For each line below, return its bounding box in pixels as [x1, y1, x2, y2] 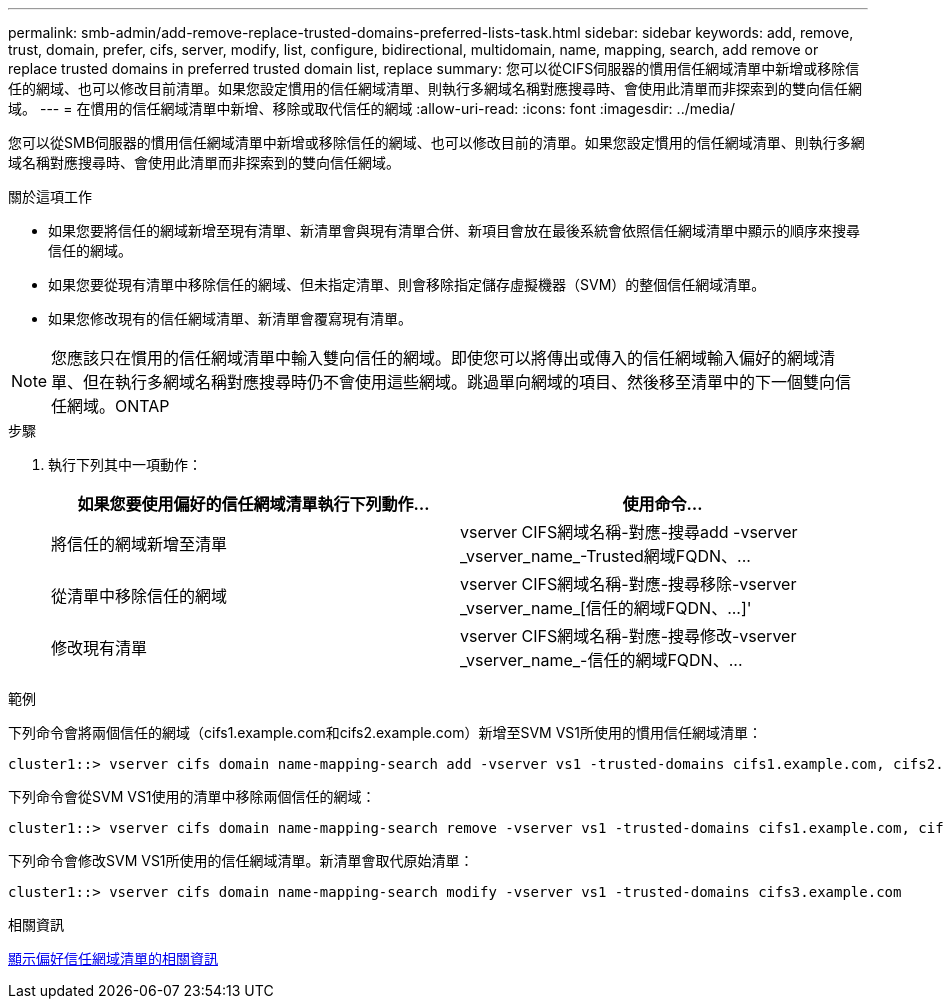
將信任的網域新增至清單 [51, 534, 228, 554]
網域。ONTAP [67, 396, 170, 416]
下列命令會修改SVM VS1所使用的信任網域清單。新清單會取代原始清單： [8, 852, 474, 869]
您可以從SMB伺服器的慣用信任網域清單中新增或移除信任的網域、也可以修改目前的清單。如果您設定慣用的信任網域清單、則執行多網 [8, 134, 865, 151]
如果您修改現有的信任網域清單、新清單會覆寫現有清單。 [48, 310, 412, 327]
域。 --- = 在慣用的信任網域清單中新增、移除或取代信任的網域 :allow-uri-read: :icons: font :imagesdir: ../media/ [8, 100, 736, 117]
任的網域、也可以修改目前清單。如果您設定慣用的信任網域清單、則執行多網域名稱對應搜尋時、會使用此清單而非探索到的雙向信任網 [8, 80, 862, 97]
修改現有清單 [51, 638, 148, 658]
